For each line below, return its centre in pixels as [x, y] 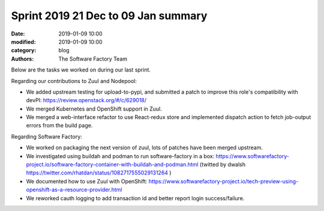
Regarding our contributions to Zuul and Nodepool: [74, 81]
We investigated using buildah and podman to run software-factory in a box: [120, 156]
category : [24, 50]
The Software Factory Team [93, 59]
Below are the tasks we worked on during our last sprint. [81, 70]
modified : [23, 41]
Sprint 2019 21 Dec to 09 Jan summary [109, 16]
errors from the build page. [59, 126]
